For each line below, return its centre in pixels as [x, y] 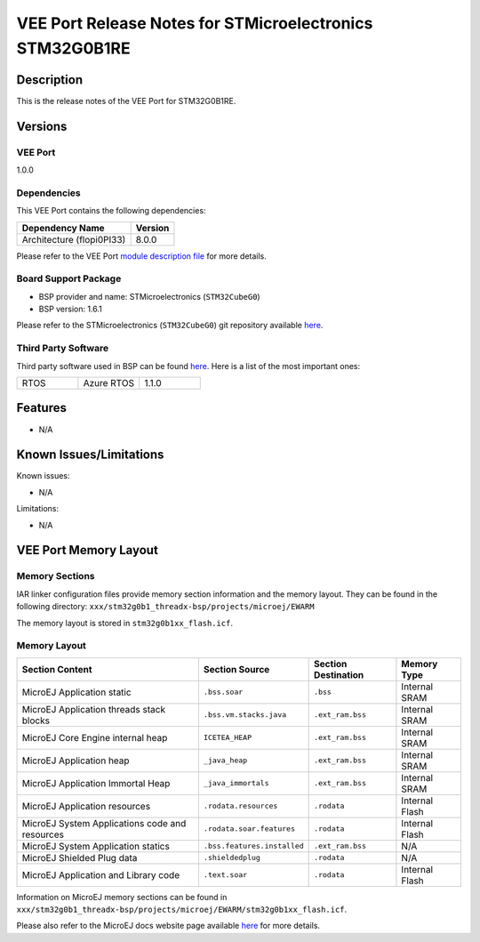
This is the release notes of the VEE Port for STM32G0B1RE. [126, 101]
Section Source [236, 669]
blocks [36, 721]
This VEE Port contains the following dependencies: [111, 211]
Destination [339, 674]
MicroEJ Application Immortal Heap [96, 783]
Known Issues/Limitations [90, 455]
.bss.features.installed [253, 846]
